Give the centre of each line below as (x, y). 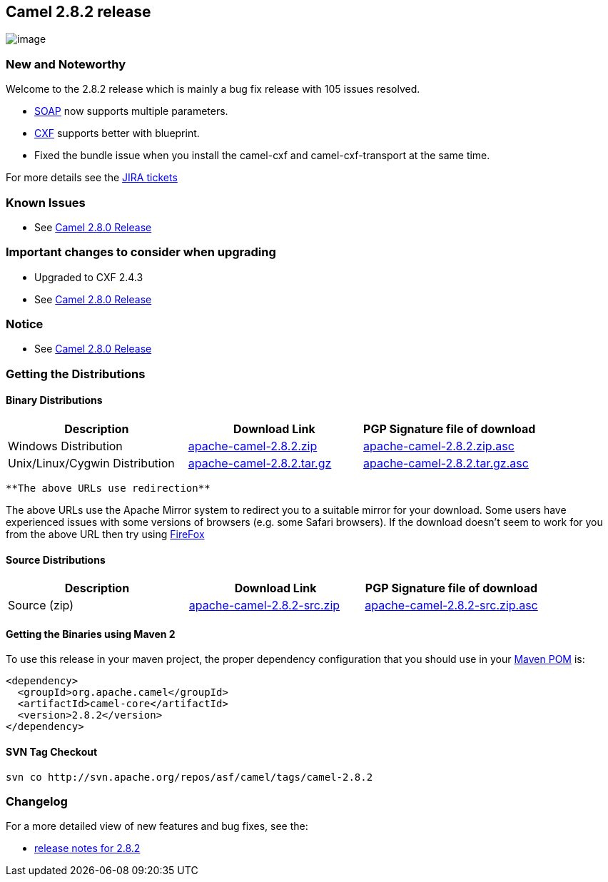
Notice (25, 324)
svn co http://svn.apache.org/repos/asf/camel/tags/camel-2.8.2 (189, 777)
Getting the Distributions (76, 374)
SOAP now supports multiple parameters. (131, 111)
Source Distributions (56, 559)
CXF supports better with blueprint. (117, 133)
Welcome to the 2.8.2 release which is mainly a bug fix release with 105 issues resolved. (213, 89)
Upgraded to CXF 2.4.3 (89, 277)
